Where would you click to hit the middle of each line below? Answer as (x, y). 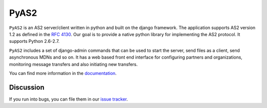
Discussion (27, 87)
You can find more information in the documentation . (63, 73)
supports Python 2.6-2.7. (34, 41)
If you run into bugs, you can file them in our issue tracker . (68, 99)
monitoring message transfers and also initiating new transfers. (73, 64)
